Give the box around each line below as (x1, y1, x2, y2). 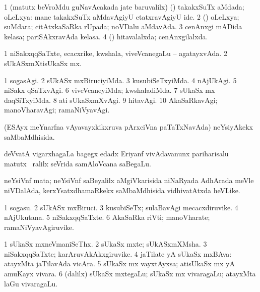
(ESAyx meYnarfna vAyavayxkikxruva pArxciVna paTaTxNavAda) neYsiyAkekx (4, 121, 253, 132)
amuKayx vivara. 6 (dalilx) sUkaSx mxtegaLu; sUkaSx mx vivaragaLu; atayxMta (4, 268, 256, 279)
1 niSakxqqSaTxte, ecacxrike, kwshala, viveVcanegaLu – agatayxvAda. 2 (4, 48, 227, 59)
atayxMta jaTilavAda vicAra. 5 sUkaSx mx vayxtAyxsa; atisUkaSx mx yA (4, 258, 235, 269)
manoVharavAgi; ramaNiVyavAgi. (4, 104, 110, 115)
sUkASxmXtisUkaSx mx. (4, 57, 82, 68)
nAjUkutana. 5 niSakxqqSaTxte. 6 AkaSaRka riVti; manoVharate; (4, 212, 210, 222)
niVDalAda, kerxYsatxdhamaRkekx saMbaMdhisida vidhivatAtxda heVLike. (4, 185, 240, 195)
